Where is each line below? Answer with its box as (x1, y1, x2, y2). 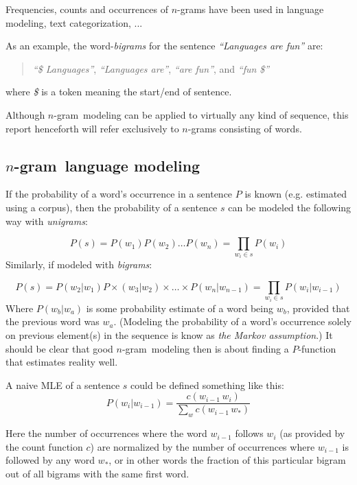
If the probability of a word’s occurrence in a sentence (5, 187, 233, 201)
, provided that (286, 300, 350, 315)
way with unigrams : (5, 213, 88, 228)
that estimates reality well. (5, 355, 118, 369)
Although (5, 107, 45, 121)
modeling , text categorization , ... (5, 15, 143, 29)
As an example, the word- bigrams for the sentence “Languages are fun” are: (5, 38, 323, 53)
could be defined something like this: (130, 377, 284, 392)
